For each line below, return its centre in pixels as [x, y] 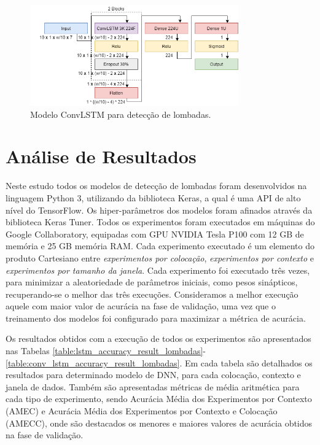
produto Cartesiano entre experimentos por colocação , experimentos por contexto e [160, 257]
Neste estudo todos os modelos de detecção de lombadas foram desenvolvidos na [156, 186]
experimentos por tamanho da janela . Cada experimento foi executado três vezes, [158, 270]
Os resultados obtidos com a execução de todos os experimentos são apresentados [158, 339]
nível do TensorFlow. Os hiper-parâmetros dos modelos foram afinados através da [159, 210]
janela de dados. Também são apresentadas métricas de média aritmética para [153, 386]
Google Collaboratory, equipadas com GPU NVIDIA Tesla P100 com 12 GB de [155, 234]
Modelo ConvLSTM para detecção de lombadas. [121, 114]
